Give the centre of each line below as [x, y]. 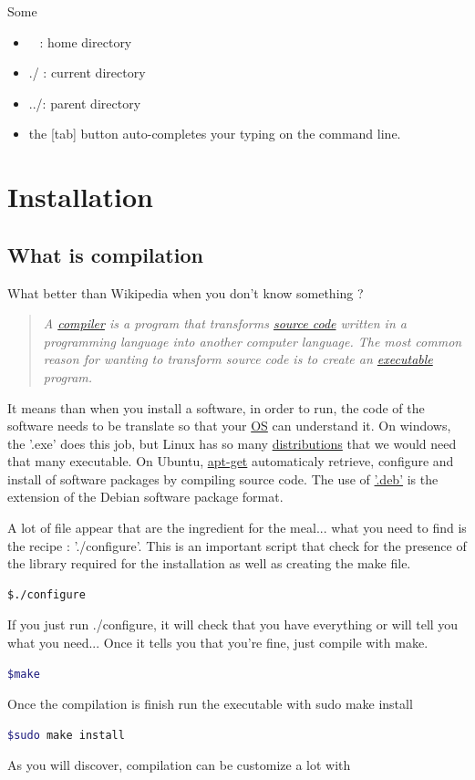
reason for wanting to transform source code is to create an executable [238, 359]
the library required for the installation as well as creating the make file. [209, 563]
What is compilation [105, 254]
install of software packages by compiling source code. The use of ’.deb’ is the [223, 478]
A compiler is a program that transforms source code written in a [225, 323]
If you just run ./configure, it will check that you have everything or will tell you [233, 624]
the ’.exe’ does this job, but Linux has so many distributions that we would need [232, 443]
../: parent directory [85, 103]
